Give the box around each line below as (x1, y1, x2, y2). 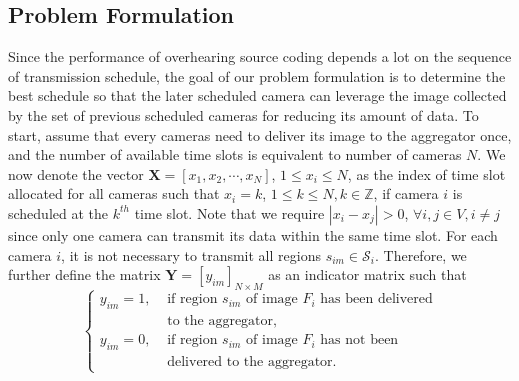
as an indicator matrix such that (268, 264, 467, 285)
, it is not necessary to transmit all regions (61, 244, 321, 265)
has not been (320, 333, 399, 348)
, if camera (373, 183, 439, 204)
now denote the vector (8, 163, 144, 184)
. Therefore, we (375, 244, 467, 265)
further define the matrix (8, 264, 161, 285)
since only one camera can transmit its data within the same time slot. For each (8, 224, 498, 245)
